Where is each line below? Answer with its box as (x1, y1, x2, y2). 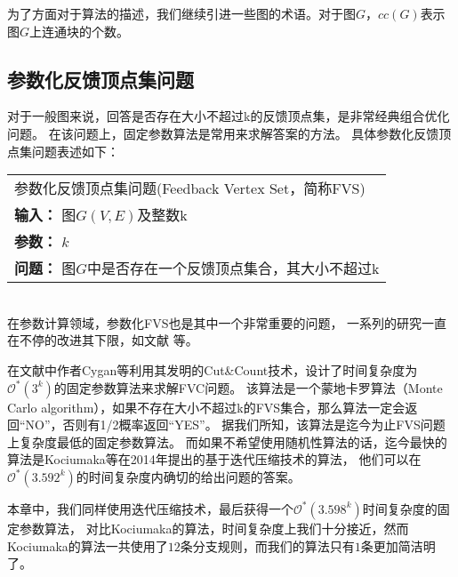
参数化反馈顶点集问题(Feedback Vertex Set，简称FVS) (14, 178, 366, 199)
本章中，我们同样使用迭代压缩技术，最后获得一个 (7, 499, 293, 517)
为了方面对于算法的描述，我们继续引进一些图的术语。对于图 (7, 4, 356, 22)
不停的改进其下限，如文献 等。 (19, 331, 198, 349)
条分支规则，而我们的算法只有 (180, 536, 355, 555)
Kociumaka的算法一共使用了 (7, 536, 168, 555)
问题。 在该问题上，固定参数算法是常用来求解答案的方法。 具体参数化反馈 (7, 124, 439, 142)
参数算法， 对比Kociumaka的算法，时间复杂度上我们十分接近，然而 (19, 518, 409, 537)
